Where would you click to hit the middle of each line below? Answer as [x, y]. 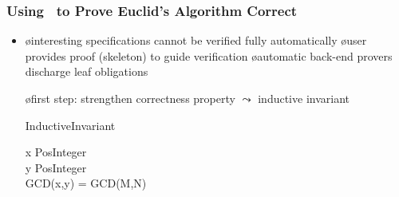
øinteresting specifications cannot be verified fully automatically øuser [196, 40]
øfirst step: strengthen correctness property [130, 98]
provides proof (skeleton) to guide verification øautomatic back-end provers [209, 55]
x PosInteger [56, 152]
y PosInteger [56, 167]
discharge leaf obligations [87, 71]
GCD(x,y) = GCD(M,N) [86, 183]
